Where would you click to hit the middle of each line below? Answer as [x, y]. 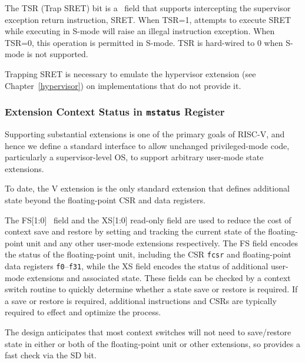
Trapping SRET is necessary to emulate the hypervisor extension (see [130, 73]
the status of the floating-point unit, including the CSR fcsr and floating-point [148, 254]
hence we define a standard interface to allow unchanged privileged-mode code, [147, 145]
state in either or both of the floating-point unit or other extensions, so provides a [152, 343]
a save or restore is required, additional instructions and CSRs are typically [141, 300]
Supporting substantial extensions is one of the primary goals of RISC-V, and [145, 133]
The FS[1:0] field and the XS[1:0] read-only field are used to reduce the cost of [148, 220]
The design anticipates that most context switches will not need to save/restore [148, 331]
